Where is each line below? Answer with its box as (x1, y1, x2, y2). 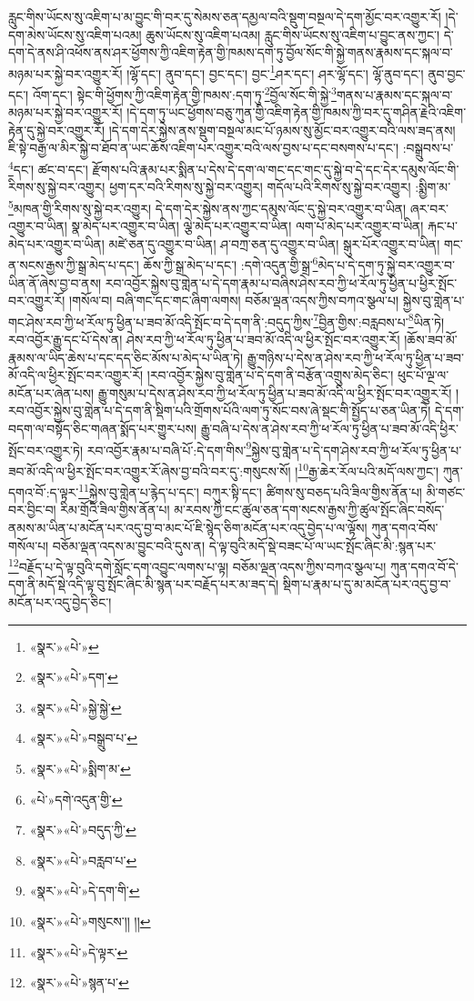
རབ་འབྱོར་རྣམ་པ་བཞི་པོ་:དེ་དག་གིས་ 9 (86, 437, 252, 459)
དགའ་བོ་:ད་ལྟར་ (8, 482, 79, 501)
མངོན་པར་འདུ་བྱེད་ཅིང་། (8, 592, 112, 611)
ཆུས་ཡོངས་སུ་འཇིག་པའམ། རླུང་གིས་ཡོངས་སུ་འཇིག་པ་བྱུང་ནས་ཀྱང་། (146, 25, 440, 44)
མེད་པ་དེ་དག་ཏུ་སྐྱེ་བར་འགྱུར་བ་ (318, 255, 455, 274)
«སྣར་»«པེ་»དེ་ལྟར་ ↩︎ (29, 942, 128, 961)
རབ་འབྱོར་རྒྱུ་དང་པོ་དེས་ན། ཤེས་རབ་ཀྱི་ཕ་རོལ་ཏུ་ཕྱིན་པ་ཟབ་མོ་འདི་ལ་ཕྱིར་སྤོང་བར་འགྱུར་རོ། (8, 330, 400, 349)
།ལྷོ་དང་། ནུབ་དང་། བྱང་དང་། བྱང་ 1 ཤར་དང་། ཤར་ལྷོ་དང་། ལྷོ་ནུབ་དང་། (126, 61, 424, 83)
